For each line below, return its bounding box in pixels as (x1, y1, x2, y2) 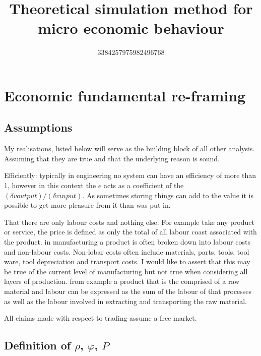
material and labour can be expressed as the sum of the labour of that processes (4, 286, 252, 296)
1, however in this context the (4, 180, 96, 191)
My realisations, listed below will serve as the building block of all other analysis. (4, 143, 255, 154)
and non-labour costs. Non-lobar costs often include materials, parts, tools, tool (4, 246, 249, 257)
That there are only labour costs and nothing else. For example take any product (4, 216, 254, 227)
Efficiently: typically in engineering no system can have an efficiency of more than (4, 170, 256, 181)
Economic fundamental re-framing (4, 85, 246, 105)
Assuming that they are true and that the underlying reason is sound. (4, 153, 220, 163)
